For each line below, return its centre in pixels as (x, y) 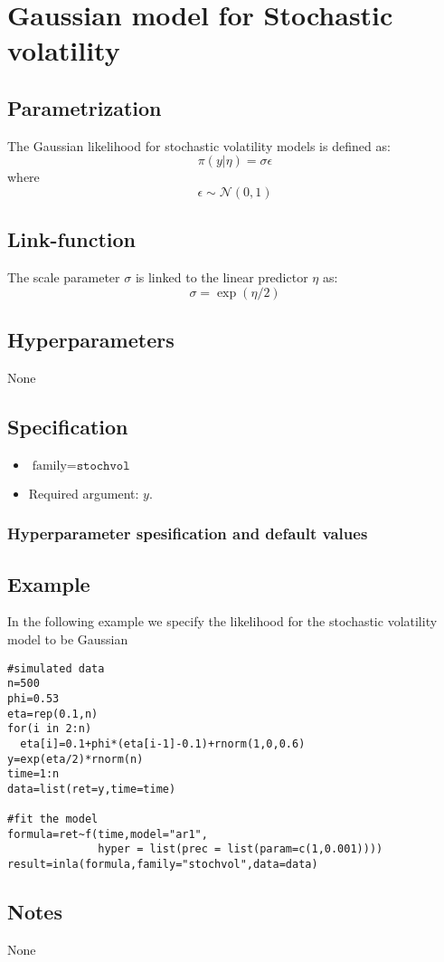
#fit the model (53, 819)
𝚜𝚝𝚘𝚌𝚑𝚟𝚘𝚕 (103, 466)
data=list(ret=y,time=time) (92, 789)
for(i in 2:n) (50, 729)
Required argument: (84, 493)
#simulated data (56, 668)
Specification (68, 426)
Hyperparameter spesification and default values (188, 533)
